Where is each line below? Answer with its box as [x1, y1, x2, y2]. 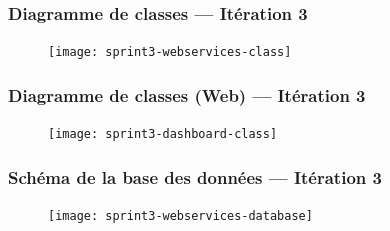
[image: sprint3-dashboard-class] [48, 127, 278, 142]
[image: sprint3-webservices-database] [48, 208, 313, 223]
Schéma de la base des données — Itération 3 [8, 164, 382, 189]
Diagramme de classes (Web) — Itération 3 [8, 82, 366, 107]
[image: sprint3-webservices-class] [48, 45, 292, 60]
